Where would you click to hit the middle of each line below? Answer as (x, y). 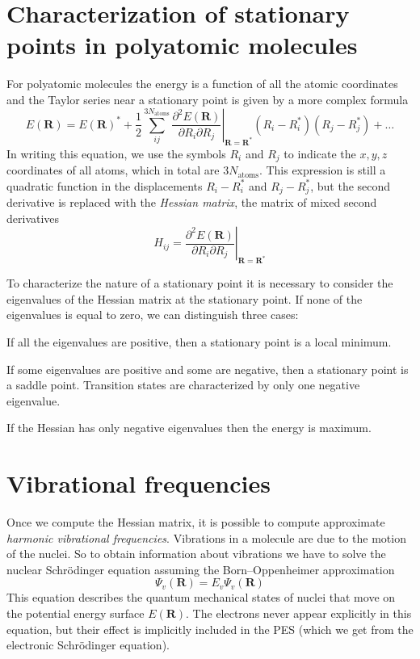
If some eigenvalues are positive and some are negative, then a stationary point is (208, 369)
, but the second (351, 185)
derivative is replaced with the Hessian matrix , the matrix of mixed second (192, 202)
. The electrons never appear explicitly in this (299, 613)
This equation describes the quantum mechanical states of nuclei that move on (201, 597)
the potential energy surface (76, 613)
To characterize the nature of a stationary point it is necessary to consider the (200, 283)
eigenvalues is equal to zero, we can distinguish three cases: (153, 315)
